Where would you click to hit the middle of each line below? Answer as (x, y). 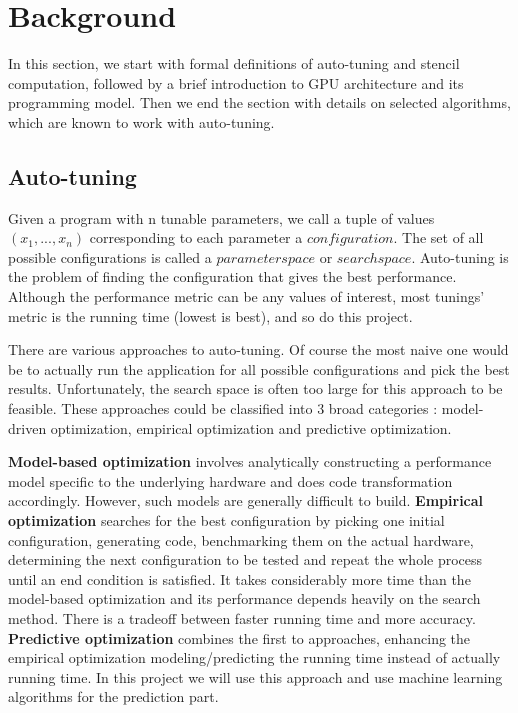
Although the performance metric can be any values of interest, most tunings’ (246, 296)
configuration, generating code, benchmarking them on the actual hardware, (241, 539)
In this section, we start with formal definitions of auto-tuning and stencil (234, 63)
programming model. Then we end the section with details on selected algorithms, (259, 102)
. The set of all (438, 237)
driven (27, 427)
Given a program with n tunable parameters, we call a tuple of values (221, 217)
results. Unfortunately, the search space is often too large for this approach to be (255, 388)
